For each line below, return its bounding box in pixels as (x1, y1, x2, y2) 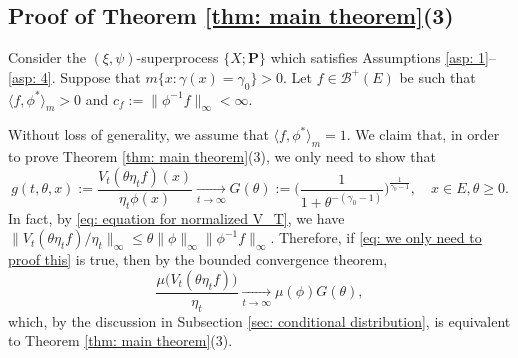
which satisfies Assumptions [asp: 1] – (270, 47, 496, 68)
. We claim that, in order (346, 124, 500, 145)
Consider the (8, 47, 86, 68)
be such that (399, 66, 476, 87)
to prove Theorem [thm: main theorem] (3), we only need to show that (8, 146, 436, 167)
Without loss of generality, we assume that (8, 124, 269, 145)
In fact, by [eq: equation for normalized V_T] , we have (8, 207, 345, 228)
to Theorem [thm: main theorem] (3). (8, 330, 233, 351)
